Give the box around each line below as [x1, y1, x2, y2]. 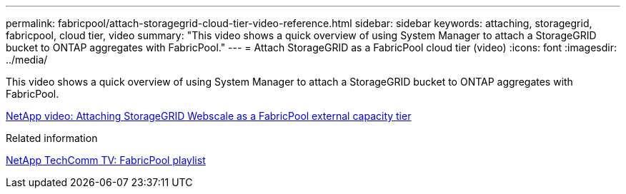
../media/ [6, 53, 48, 66]
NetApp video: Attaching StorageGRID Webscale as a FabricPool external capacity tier [6, 110, 412, 122]
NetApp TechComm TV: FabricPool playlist [6, 154, 206, 166]
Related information [6, 132, 98, 144]
